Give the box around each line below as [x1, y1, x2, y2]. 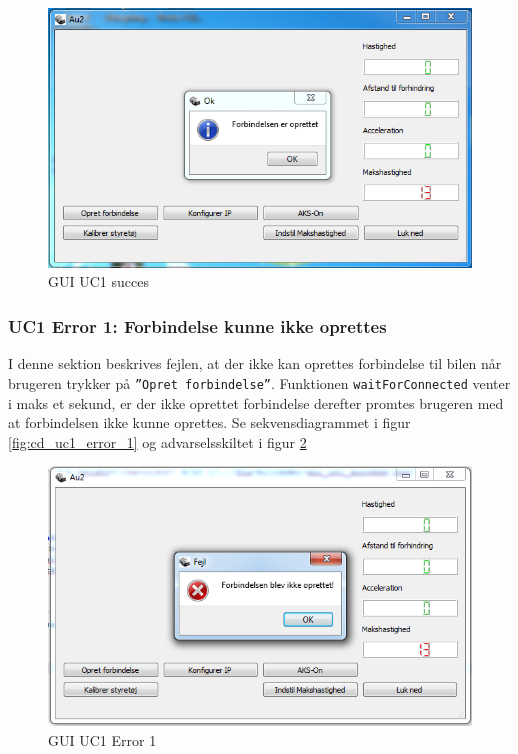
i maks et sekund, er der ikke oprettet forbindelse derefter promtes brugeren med [8, 392, 504, 413]
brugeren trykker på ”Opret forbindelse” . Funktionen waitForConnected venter [8, 372, 511, 393]
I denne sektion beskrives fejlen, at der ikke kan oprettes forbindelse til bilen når [8, 353, 502, 374]
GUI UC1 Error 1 [48, 729, 157, 750]
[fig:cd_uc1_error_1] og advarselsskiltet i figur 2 [8, 431, 307, 452]
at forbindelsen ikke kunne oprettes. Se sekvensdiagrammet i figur [8, 412, 411, 433]
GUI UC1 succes [48, 271, 149, 292]
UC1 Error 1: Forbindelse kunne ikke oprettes [8, 313, 387, 338]
